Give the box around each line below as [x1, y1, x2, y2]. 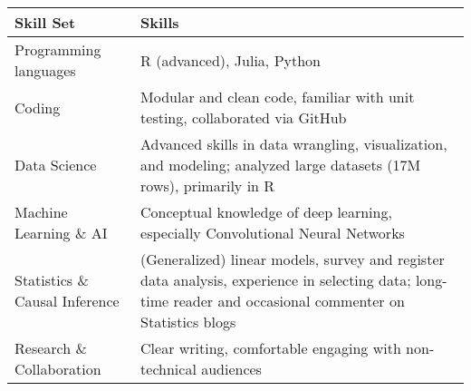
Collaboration [14, 358, 101, 379]
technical [140, 358, 197, 379]
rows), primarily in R [140, 175, 275, 196]
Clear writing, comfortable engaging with [140, 337, 401, 358]
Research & [14, 337, 87, 358]
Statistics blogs [140, 311, 236, 332]
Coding [14, 96, 61, 118]
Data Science [14, 154, 97, 175]
